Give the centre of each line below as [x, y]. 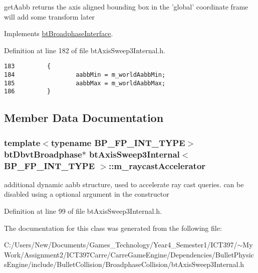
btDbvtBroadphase [43, 154]
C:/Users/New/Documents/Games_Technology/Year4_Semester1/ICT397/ [121, 245]
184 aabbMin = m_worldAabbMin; [85, 75]
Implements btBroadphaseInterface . [59, 33]
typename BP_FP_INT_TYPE [118, 142]
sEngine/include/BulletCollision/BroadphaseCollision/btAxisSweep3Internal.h [124, 264]
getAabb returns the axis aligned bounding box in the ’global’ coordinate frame [126, 7]
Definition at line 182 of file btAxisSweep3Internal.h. [85, 50]
